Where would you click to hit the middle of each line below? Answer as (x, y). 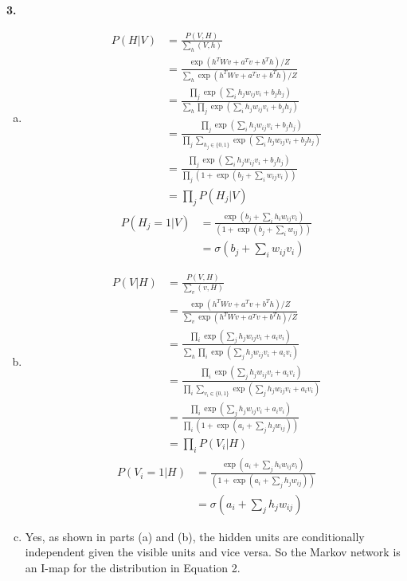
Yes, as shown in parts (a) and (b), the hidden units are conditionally (195, 536)
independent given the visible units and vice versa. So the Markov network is (213, 552)
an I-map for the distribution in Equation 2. (133, 567)
